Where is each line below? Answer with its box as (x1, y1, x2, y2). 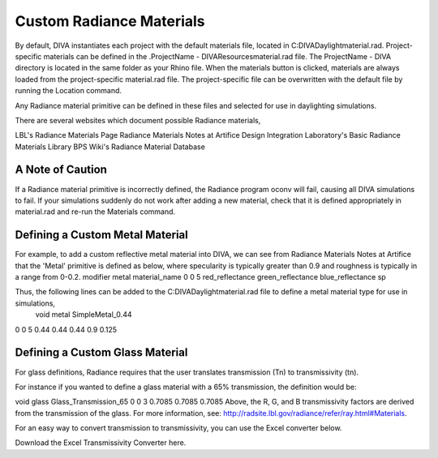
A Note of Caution (15, 163, 107, 177)
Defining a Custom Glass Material (15, 345, 188, 360)
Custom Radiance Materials (15, 12, 206, 30)
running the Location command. (15, 86, 122, 96)
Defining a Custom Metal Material (15, 228, 188, 242)
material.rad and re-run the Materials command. (15, 207, 176, 216)
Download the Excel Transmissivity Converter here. (15, 438, 187, 447)
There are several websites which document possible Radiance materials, (15, 115, 261, 125)
